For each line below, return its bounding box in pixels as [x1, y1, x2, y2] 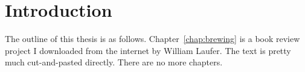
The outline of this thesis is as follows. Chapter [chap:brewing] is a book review [5, 32, 300, 45]
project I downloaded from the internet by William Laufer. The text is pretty [5, 44, 291, 56]
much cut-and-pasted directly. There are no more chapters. [5, 56, 223, 68]
